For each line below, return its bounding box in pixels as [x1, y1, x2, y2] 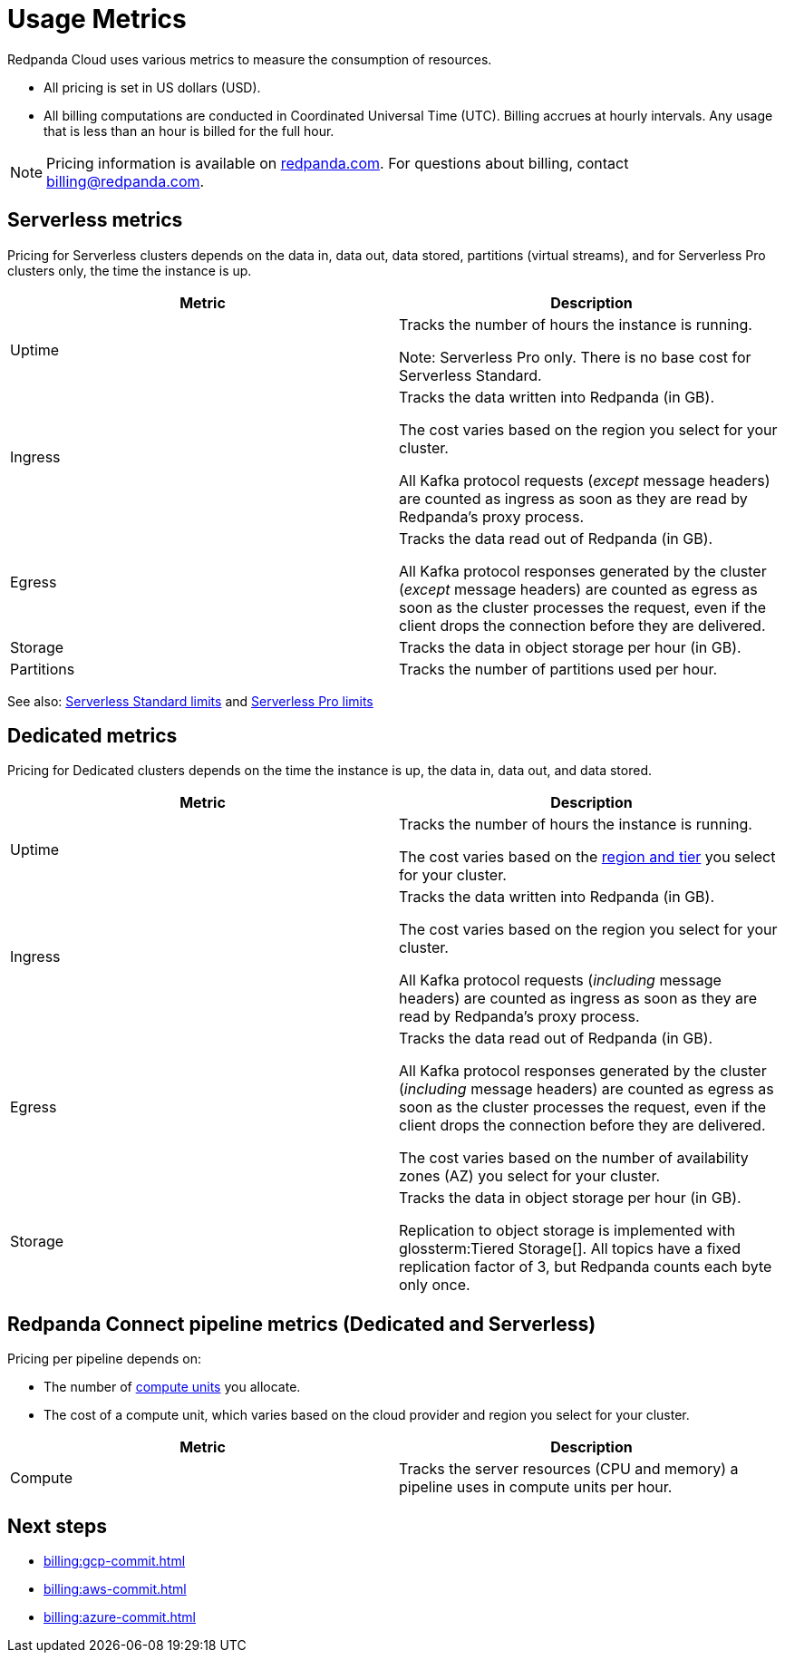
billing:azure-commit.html [44, 1609, 196, 1626]
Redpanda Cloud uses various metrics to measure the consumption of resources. [7, 51, 492, 67]
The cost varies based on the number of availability [399, 1149, 749, 1168]
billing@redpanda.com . [46, 171, 205, 190]
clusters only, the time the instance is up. [7, 262, 252, 278]
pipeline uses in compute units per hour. [399, 1478, 673, 1497]
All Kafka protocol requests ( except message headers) [399, 471, 770, 490]
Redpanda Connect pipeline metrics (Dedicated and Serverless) [7, 1312, 596, 1335]
